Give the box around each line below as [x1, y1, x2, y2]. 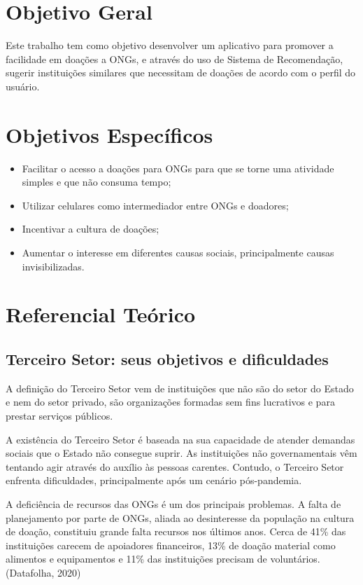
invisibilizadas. [22, 259, 85, 273]
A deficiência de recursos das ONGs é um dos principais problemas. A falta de [6, 496, 341, 511]
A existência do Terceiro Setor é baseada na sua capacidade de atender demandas [6, 432, 355, 446]
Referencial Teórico [6, 300, 196, 329]
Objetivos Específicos [6, 120, 213, 149]
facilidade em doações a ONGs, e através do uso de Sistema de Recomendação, [6, 51, 343, 66]
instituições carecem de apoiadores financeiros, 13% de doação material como [6, 537, 336, 552]
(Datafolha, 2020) [6, 565, 81, 579]
